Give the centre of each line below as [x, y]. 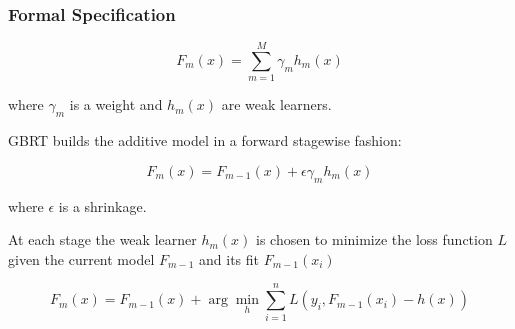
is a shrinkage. [102, 205]
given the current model [81, 258]
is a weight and [116, 104]
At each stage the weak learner [102, 239]
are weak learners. [276, 104]
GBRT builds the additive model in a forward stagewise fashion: [205, 140]
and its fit [229, 258]
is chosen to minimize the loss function [374, 239]
